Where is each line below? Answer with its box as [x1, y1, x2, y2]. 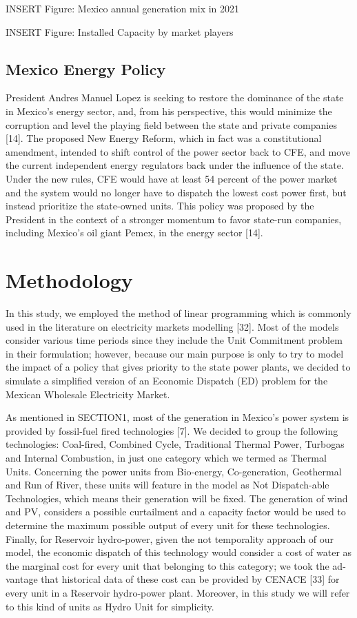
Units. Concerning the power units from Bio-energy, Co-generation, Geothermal [6, 464, 342, 478]
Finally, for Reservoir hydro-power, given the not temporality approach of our [6, 531, 334, 546]
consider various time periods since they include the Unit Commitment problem [6, 333, 343, 347]
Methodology [6, 266, 133, 294]
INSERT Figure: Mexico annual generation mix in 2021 [6, 1, 240, 15]
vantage [6, 572, 38, 586]
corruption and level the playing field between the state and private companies [6, 117, 337, 132]
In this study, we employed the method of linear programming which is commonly [6, 306, 351, 320]
